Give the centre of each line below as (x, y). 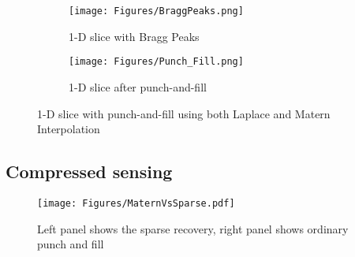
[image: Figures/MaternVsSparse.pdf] (136, 203)
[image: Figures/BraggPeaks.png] (156, 11)
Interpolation (69, 129)
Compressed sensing (89, 171)
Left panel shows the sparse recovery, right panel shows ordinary (193, 228)
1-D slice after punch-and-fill (138, 86)
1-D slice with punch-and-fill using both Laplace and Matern (184, 113)
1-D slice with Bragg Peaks (134, 36)
